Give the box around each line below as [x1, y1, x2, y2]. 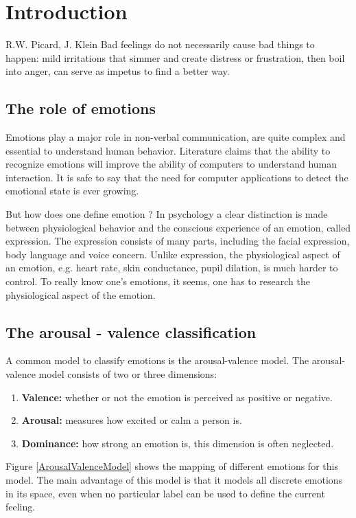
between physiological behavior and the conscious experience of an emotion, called [5, 220, 351, 234]
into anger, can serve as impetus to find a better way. [5, 64, 230, 78]
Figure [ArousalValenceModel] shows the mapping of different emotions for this [5, 459, 338, 473]
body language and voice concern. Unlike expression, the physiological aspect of [5, 247, 340, 261]
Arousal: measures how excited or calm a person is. [21, 413, 242, 427]
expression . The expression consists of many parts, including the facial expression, [5, 234, 350, 248]
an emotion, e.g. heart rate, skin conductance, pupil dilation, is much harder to [5, 260, 338, 275]
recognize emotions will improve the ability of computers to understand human [5, 157, 337, 171]
